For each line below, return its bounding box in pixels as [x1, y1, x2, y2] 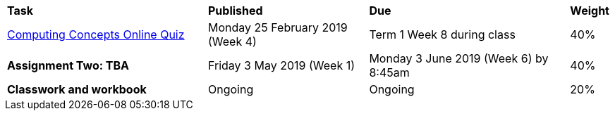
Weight [570, 4, 609, 18]
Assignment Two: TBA [7, 58, 130, 72]
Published [208, 4, 263, 18]
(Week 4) [208, 34, 257, 49]
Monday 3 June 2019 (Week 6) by [369, 51, 549, 65]
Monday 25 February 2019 [208, 20, 348, 34]
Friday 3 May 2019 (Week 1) [208, 58, 355, 72]
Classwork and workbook [7, 82, 147, 96]
